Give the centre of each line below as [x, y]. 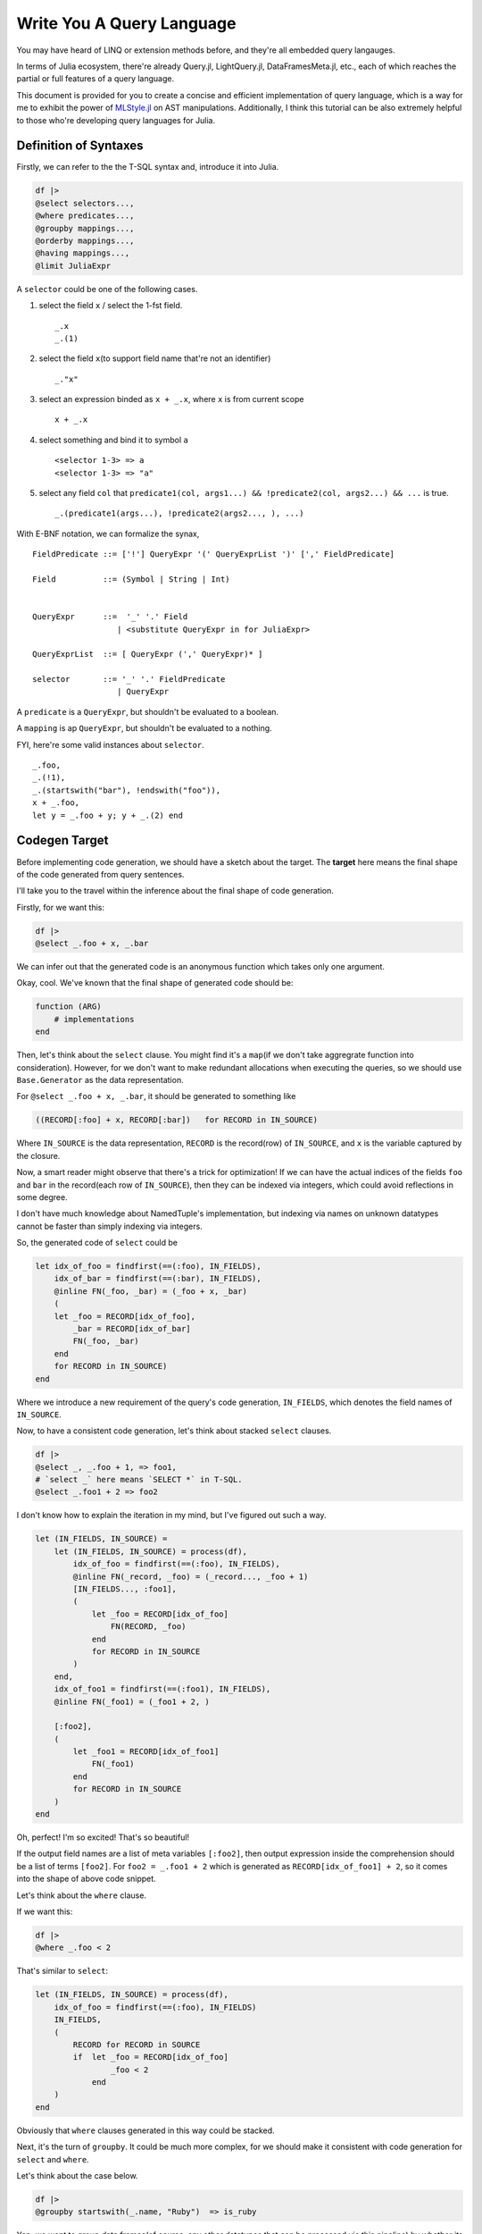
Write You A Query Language [126, 23]
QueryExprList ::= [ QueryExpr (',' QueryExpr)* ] [148, 654]
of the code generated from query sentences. [100, 874]
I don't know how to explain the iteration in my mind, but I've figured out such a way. [171, 1516]
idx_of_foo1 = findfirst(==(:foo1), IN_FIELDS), [162, 1689]
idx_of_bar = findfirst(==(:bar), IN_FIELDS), [158, 1279]
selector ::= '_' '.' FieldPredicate [129, 680]
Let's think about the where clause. [82, 1895]
